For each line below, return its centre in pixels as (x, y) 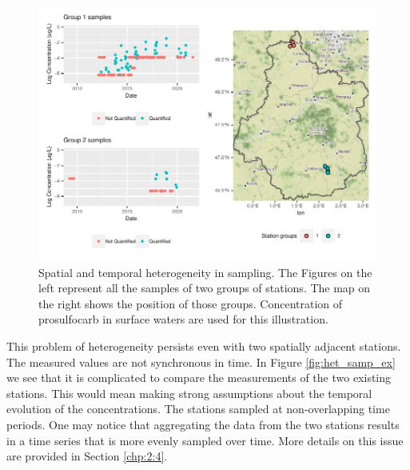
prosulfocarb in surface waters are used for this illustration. (183, 319)
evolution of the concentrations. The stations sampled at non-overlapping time (198, 409)
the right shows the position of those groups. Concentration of (191, 303)
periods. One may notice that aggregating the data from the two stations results (203, 424)
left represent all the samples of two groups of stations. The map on (205, 288)
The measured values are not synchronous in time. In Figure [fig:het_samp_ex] (201, 362)
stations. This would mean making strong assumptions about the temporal (189, 393)
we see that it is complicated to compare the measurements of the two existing (199, 378)
